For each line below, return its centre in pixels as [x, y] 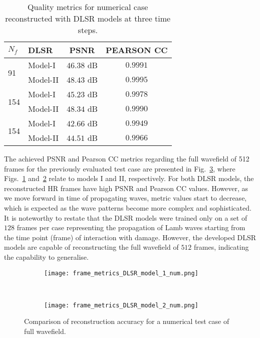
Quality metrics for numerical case [88, 7]
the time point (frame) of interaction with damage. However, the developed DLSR [130, 237]
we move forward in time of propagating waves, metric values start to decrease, [125, 198]
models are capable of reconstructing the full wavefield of [91, 247]
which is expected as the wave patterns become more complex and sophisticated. [128, 207]
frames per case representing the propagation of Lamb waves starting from [131, 227]
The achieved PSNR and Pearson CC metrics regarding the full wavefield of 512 [127, 158]
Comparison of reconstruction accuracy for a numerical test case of [127, 321]
